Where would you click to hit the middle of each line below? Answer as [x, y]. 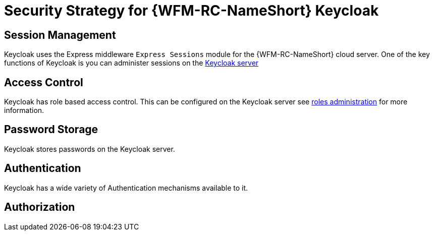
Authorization [40, 207]
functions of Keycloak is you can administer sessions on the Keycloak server [131, 63]
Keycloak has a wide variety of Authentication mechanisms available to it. [126, 188]
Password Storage [51, 130]
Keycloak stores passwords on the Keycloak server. [90, 149]
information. [24, 110]
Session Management [60, 35]
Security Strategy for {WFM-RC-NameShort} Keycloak [192, 11]
